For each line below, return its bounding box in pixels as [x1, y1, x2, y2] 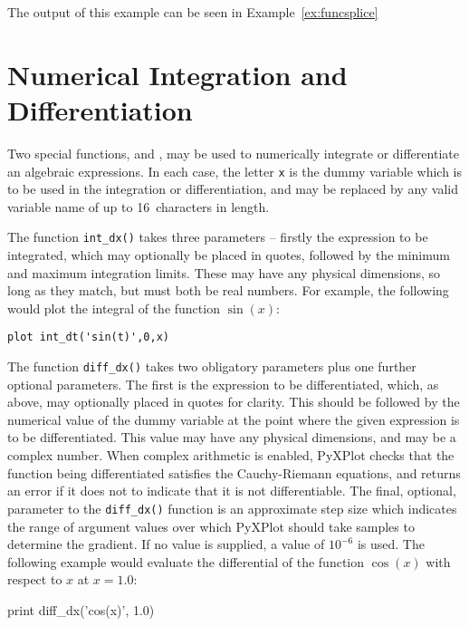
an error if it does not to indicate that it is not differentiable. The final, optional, [7, 481, 456, 500]
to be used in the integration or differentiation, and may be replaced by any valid [7, 179, 459, 198]
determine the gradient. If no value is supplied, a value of [7, 535, 325, 554]
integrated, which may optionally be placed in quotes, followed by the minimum [7, 246, 450, 264]
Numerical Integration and [7, 55, 348, 92]
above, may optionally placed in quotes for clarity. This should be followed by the [7, 392, 460, 411]
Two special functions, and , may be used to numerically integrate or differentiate [7, 143, 459, 162]
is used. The [357, 535, 425, 554]
